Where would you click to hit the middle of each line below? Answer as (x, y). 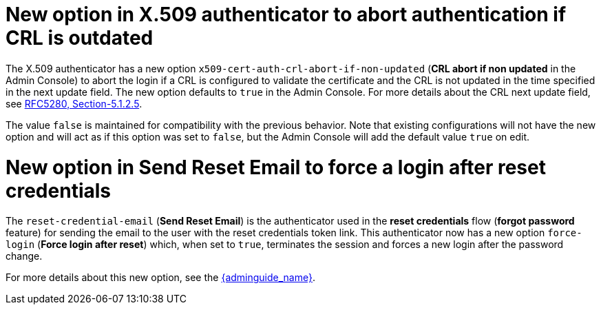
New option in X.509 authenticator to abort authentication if (286, 14)
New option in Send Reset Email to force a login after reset (276, 167)
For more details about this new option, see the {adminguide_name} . (161, 278)
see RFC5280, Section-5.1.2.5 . (74, 103)
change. (24, 256)
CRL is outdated (80, 38)
